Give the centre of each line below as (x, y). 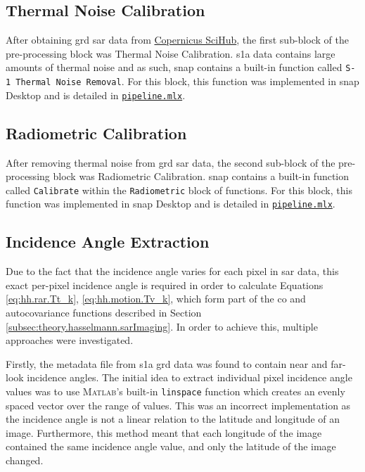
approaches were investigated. (70, 340)
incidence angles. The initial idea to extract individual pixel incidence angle (190, 377)
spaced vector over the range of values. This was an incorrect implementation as (178, 405)
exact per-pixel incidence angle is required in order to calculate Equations (165, 285)
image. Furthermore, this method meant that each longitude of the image (164, 432)
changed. (25, 460)
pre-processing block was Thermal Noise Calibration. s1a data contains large (171, 53)
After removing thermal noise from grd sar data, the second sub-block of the (171, 162)
